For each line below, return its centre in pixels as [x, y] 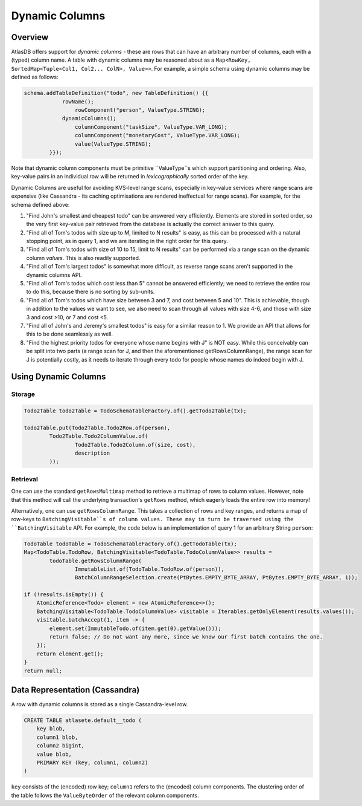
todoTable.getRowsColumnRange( [95, 561]
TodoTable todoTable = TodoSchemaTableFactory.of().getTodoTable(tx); [131, 544]
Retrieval [25, 479]
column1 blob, [57, 737]
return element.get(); [70, 654]
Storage [23, 394]
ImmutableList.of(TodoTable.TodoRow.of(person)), [149, 569]
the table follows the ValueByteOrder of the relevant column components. [105, 795]
